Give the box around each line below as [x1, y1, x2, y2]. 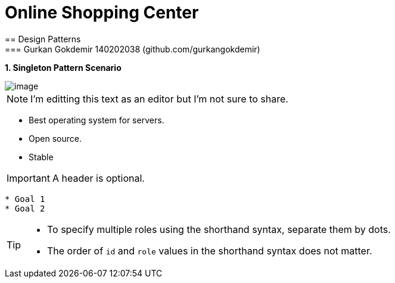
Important [7, 172, 50, 184]
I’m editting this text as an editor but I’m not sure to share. [30, 92, 288, 105]
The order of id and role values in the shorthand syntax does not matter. [47, 244, 372, 257]
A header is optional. [52, 172, 145, 184]
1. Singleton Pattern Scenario [5, 62, 122, 73]
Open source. [29, 133, 82, 144]
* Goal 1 [5, 194, 45, 204]
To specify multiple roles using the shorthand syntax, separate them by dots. [47, 223, 391, 235]
